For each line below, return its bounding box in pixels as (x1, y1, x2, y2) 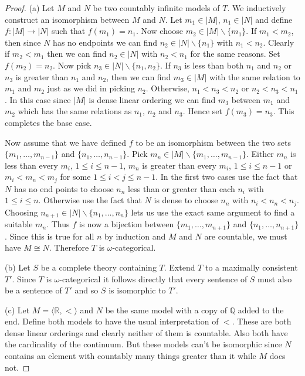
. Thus (46, 218, 70, 230)
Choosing (5, 206, 38, 218)
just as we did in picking (47, 82, 135, 94)
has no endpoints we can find (53, 36, 157, 48)
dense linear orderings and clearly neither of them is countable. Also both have (5, 326, 288, 339)
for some (60, 170, 91, 183)
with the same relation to (209, 70, 300, 83)
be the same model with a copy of (105, 303, 228, 316)
